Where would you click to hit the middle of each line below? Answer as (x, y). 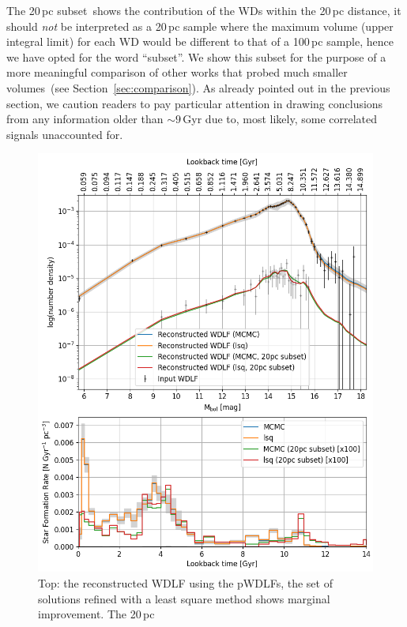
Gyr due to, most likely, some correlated (280, 119)
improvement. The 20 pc (96, 614)
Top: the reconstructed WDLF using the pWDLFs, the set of (185, 582)
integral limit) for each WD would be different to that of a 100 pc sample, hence (200, 41)
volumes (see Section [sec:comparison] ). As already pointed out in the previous (198, 87)
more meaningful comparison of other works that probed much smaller (177, 72)
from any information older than (85, 119)
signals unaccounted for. (65, 134)
